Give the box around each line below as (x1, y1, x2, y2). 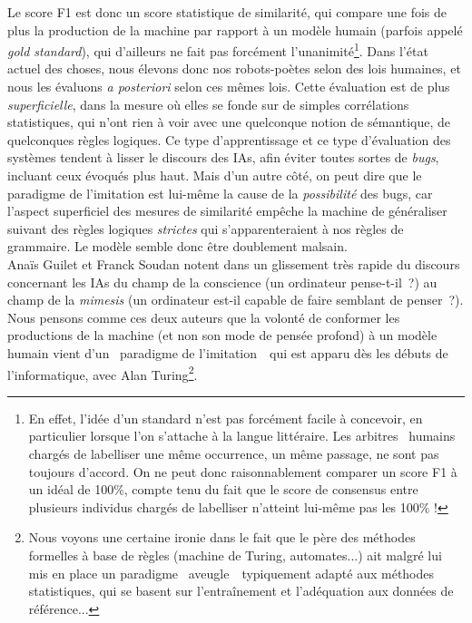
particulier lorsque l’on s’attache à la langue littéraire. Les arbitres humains (28, 426, 456, 445)
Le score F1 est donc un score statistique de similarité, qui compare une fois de (7, 3, 447, 21)
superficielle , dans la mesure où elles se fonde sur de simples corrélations (7, 94, 409, 113)
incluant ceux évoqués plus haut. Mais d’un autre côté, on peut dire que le (7, 166, 422, 184)
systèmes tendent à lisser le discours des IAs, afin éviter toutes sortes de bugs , (7, 148, 439, 167)
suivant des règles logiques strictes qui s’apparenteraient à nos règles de (7, 219, 404, 238)
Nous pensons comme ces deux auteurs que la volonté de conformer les (7, 307, 400, 326)
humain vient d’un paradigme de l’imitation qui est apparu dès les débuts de (7, 343, 448, 362)
